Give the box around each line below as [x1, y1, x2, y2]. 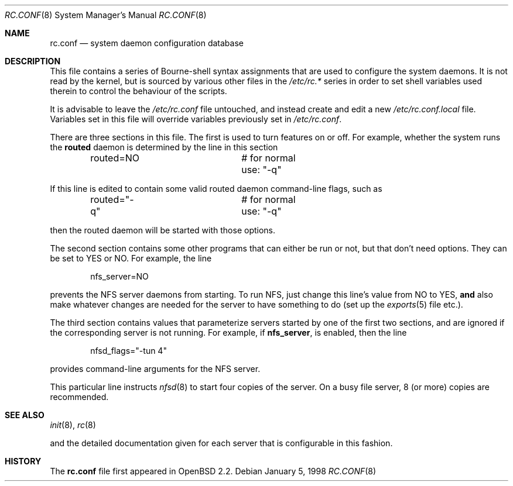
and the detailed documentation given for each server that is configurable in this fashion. [50, 438, 393, 448]
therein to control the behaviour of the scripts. [50, 86, 227, 96]
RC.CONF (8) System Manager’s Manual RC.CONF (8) [5, 10, 207, 20]
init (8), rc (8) [50, 420, 96, 430]
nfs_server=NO [90, 271, 149, 281]
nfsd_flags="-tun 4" [90, 346, 167, 356]
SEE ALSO [5, 410, 45, 420]
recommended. [50, 392, 109, 402]
